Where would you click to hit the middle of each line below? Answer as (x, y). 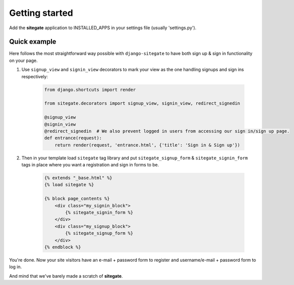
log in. (16, 267)
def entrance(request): (73, 138)
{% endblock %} (63, 247)
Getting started (41, 13)
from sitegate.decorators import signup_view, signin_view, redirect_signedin (142, 103)
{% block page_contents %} (77, 199)
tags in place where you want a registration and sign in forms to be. (90, 165)
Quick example (33, 42)
